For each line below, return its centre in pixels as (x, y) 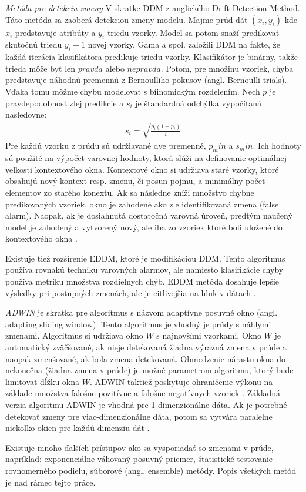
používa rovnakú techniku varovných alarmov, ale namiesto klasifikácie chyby (144, 270)
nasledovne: (26, 114)
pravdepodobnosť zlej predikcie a (65, 103)
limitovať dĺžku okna (43, 381)
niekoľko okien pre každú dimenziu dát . (78, 428)
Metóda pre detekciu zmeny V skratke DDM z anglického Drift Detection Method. (153, 8)
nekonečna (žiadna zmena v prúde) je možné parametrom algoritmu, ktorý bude (149, 370)
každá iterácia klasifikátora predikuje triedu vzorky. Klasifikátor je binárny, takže (152, 57)
